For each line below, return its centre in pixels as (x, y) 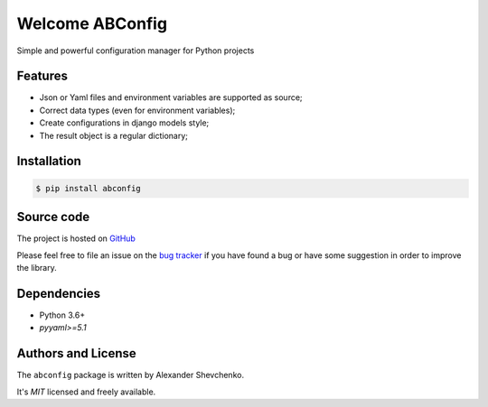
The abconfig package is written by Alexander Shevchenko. (130, 375)
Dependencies (59, 293)
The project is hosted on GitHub (76, 238)
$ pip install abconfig (89, 188)
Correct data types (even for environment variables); (137, 110)
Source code (53, 217)
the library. (37, 267)
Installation (49, 161)
